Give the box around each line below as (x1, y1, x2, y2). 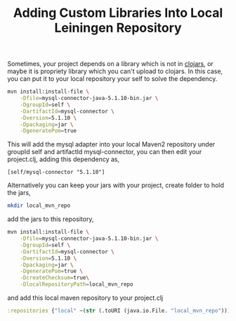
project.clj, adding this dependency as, (7, 155, 120, 163)
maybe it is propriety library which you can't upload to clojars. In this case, (7, 67, 223, 75)
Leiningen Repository (54, 20, 182, 36)
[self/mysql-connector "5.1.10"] (7, 169, 105, 176)
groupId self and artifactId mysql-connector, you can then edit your (7, 148, 202, 156)
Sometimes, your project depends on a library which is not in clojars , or (7, 60, 214, 68)
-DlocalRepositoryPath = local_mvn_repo (20, 281, 133, 288)
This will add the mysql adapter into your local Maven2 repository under (7, 140, 216, 149)
